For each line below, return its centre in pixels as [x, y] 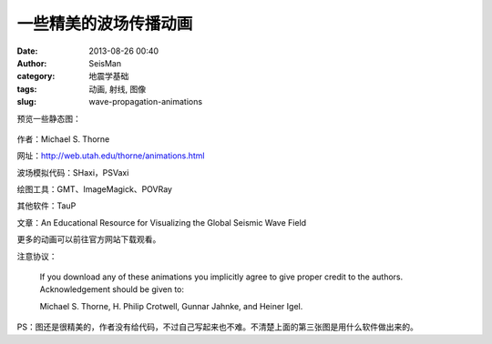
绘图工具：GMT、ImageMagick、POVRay [95, 189]
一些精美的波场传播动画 [105, 24]
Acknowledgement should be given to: [112, 289]
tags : [27, 89]
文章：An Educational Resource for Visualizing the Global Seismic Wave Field [162, 222]
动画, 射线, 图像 [117, 89]
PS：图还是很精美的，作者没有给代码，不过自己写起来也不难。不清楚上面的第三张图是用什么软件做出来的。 [217, 327]
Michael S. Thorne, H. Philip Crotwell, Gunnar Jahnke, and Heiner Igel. [171, 306]
